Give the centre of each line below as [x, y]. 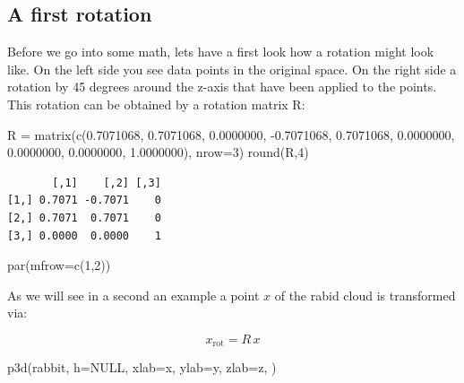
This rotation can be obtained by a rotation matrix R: [156, 104]
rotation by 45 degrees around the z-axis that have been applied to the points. [222, 87]
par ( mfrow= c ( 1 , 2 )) [59, 265]
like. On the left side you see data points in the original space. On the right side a [232, 69]
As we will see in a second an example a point [133, 295]
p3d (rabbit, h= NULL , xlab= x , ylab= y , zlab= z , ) [142, 367]
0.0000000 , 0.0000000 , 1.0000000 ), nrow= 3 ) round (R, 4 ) [158, 152]
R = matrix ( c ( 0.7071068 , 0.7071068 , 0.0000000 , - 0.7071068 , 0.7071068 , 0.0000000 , [231, 134]
